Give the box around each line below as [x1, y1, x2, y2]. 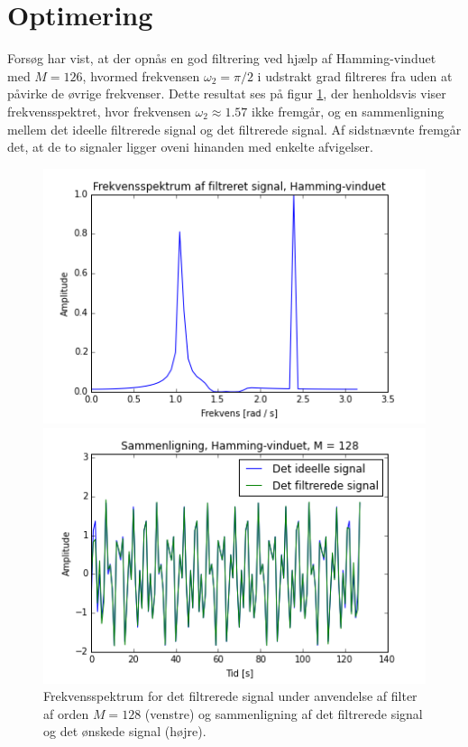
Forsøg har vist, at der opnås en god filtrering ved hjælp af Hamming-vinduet [7, 49, 436, 68]
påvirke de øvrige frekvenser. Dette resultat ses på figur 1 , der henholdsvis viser [7, 84, 446, 103]
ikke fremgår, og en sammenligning [252, 101, 445, 120]
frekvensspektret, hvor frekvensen [7, 101, 191, 120]
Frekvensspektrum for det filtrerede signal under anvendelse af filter [43, 686, 418, 705]
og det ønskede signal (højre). [43, 722, 206, 741]
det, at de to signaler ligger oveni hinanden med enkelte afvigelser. [7, 137, 373, 156]
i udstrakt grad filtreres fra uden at [257, 66, 453, 85]
